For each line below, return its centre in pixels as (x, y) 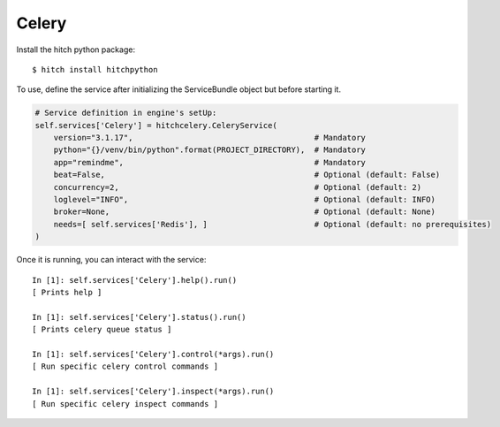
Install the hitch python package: (76, 50)
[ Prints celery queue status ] (102, 330)
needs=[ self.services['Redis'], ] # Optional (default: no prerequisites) (273, 224)
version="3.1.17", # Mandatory (210, 138)
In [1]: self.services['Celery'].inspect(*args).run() (153, 392)
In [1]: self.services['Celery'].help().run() (135, 280)
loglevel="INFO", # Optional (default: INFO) (245, 200)
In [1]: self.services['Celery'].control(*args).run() (153, 354)
